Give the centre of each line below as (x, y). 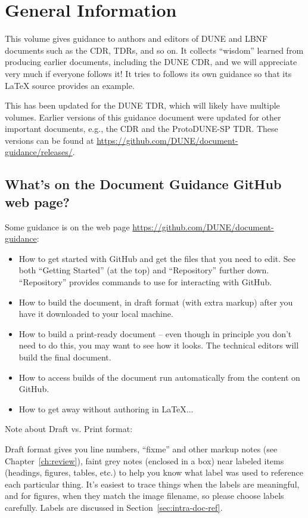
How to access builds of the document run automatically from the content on (159, 377)
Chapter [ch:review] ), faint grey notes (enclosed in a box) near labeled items (144, 460)
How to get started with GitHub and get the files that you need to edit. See (157, 258)
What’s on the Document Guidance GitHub (143, 184)
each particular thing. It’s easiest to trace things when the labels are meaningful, (152, 484)
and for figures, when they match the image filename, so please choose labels (144, 496)
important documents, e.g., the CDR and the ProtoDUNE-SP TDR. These (141, 129)
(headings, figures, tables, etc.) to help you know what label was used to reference (154, 472)
